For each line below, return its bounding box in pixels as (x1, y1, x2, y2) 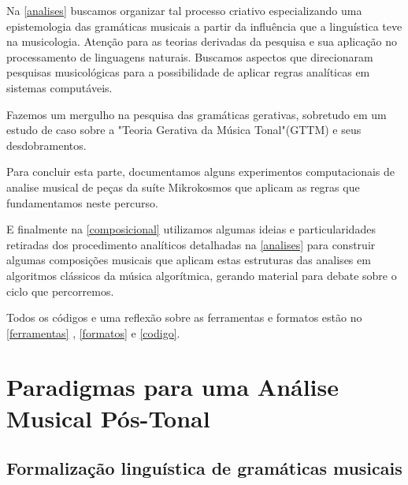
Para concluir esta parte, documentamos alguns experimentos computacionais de (6, 163, 395, 180)
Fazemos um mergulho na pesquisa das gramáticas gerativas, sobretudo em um (6, 106, 387, 122)
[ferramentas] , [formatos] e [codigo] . (6, 324, 180, 341)
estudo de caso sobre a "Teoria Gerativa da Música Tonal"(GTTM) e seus (6, 121, 362, 138)
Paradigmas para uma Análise (6, 371, 339, 403)
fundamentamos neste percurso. (6, 194, 158, 211)
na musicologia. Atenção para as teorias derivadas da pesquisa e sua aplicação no (6, 33, 398, 50)
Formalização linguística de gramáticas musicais (6, 456, 402, 480)
